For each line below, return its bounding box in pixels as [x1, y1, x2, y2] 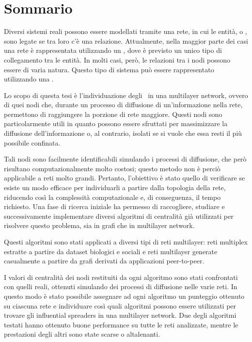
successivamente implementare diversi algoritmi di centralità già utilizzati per [4, 211, 234, 221]
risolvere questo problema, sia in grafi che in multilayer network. [4, 220, 195, 230]
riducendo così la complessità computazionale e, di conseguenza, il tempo [4, 192, 221, 202]
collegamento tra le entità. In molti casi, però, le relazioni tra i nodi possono [4, 54, 231, 65]
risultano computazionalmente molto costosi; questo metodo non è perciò [4, 163, 220, 173]
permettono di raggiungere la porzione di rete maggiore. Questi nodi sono [4, 109, 222, 119]
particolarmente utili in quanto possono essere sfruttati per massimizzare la [4, 118, 228, 129]
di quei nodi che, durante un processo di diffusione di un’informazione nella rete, [4, 99, 243, 110]
